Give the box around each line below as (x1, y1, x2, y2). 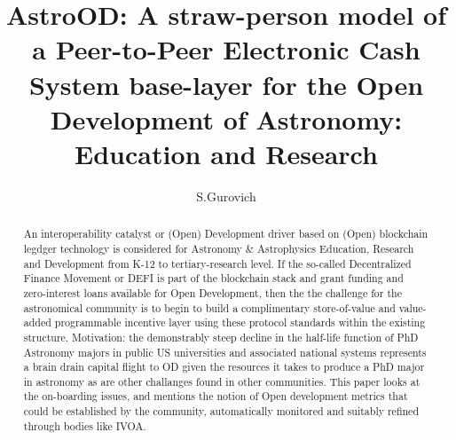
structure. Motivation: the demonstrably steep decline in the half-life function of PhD (23, 329, 419, 344)
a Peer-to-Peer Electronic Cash (32, 31, 421, 67)
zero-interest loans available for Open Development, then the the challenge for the (23, 285, 402, 300)
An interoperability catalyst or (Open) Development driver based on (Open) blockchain (23, 226, 428, 241)
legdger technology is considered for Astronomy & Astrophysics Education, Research (23, 240, 414, 255)
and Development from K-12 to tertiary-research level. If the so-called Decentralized (23, 255, 412, 271)
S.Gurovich (196, 186, 256, 205)
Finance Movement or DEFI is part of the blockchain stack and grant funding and (23, 271, 404, 286)
